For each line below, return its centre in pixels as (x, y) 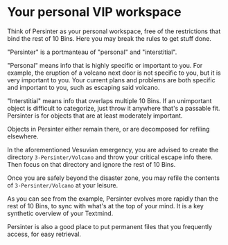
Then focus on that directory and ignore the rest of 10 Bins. (91, 164)
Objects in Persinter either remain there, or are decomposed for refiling (108, 129)
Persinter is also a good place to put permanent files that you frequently (110, 226)
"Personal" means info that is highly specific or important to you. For (105, 65)
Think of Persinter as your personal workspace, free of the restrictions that (114, 31)
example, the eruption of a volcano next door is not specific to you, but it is (114, 73)
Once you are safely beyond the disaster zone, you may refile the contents (114, 178)
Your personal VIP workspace (94, 12)
